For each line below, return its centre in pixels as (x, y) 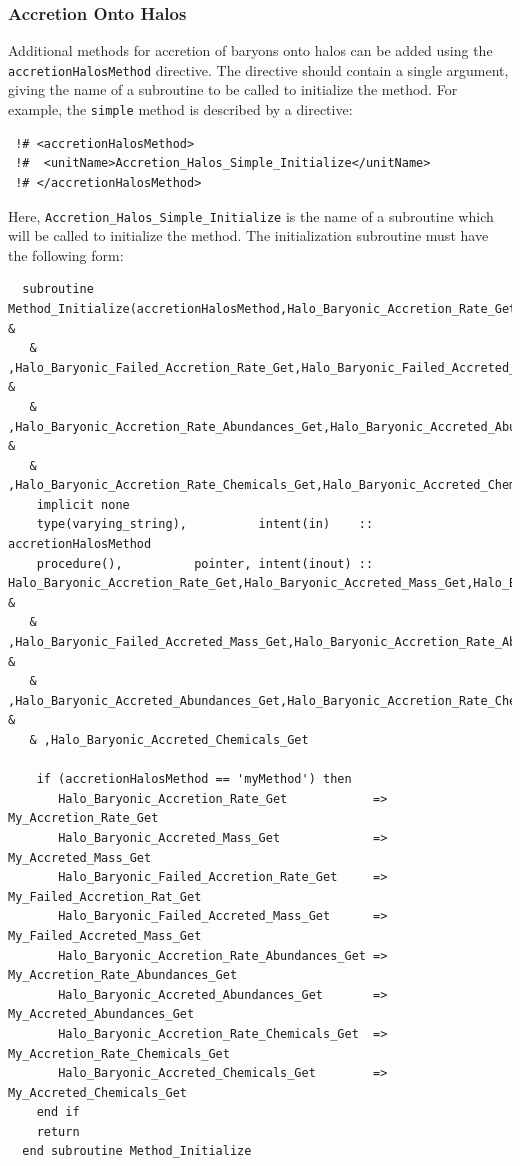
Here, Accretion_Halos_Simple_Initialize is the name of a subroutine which (251, 215)
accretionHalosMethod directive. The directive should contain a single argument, (258, 69)
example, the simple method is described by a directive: (180, 109)
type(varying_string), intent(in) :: (205, 524)
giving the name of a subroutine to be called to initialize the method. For (233, 89)
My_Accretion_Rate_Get (83, 818)
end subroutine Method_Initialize (137, 1151)
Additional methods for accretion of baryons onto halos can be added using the (250, 50)
